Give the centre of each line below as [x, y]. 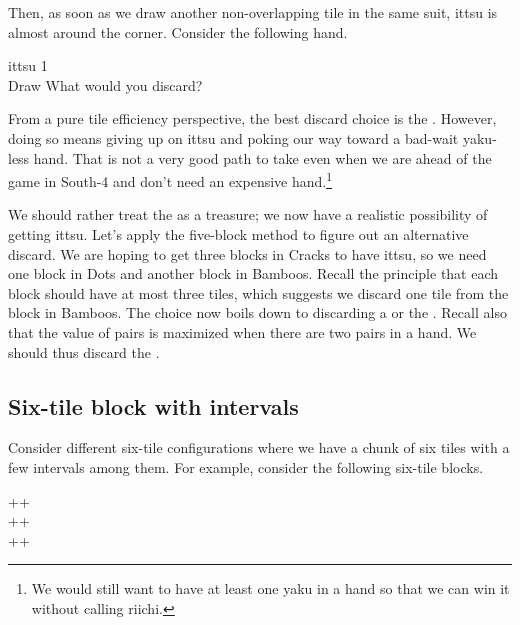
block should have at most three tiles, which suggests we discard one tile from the [258, 292]
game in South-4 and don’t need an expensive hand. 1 [170, 179]
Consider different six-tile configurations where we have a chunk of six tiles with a [259, 447]
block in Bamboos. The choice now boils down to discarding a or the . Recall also [257, 312]
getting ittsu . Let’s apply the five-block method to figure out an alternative [238, 234]
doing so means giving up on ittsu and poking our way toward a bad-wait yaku [250, 137]
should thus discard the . [84, 351]
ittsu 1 [28, 65]
